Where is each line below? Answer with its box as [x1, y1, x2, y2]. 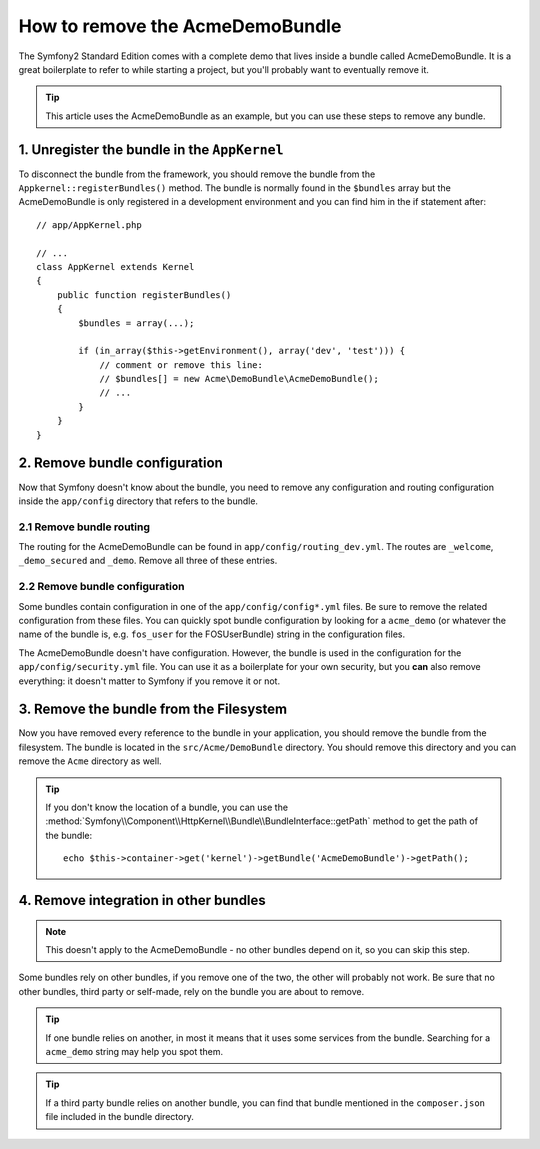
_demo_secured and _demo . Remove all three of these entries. [18, 555, 278, 567]
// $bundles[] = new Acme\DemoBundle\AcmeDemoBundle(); [99, 373, 379, 385]
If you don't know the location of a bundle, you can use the [45, 801, 289, 814]
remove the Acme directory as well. [18, 755, 162, 767]
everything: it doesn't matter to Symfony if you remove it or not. [18, 675, 280, 687]
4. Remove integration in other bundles [18, 892, 267, 909]
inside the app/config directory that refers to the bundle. [18, 495, 259, 507]
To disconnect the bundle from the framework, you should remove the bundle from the [18, 168, 376, 180]
